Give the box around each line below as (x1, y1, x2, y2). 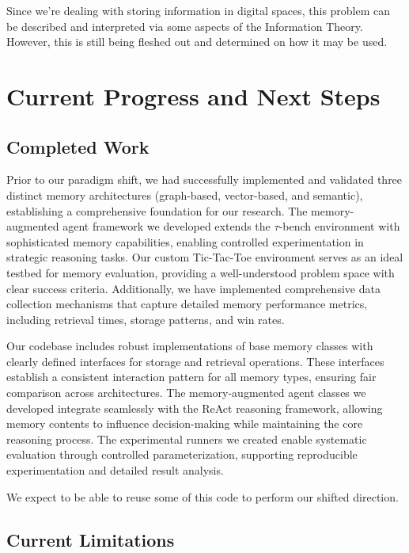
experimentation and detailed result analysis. (6, 462, 224, 479)
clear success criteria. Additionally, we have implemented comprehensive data (6, 280, 381, 296)
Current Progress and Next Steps (6, 79, 381, 112)
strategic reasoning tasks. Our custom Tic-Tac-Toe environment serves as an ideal (6, 249, 403, 265)
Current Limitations (6, 527, 175, 551)
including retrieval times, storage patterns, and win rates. (6, 311, 285, 327)
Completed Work (6, 134, 150, 158)
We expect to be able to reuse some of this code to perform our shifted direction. (6, 488, 399, 505)
